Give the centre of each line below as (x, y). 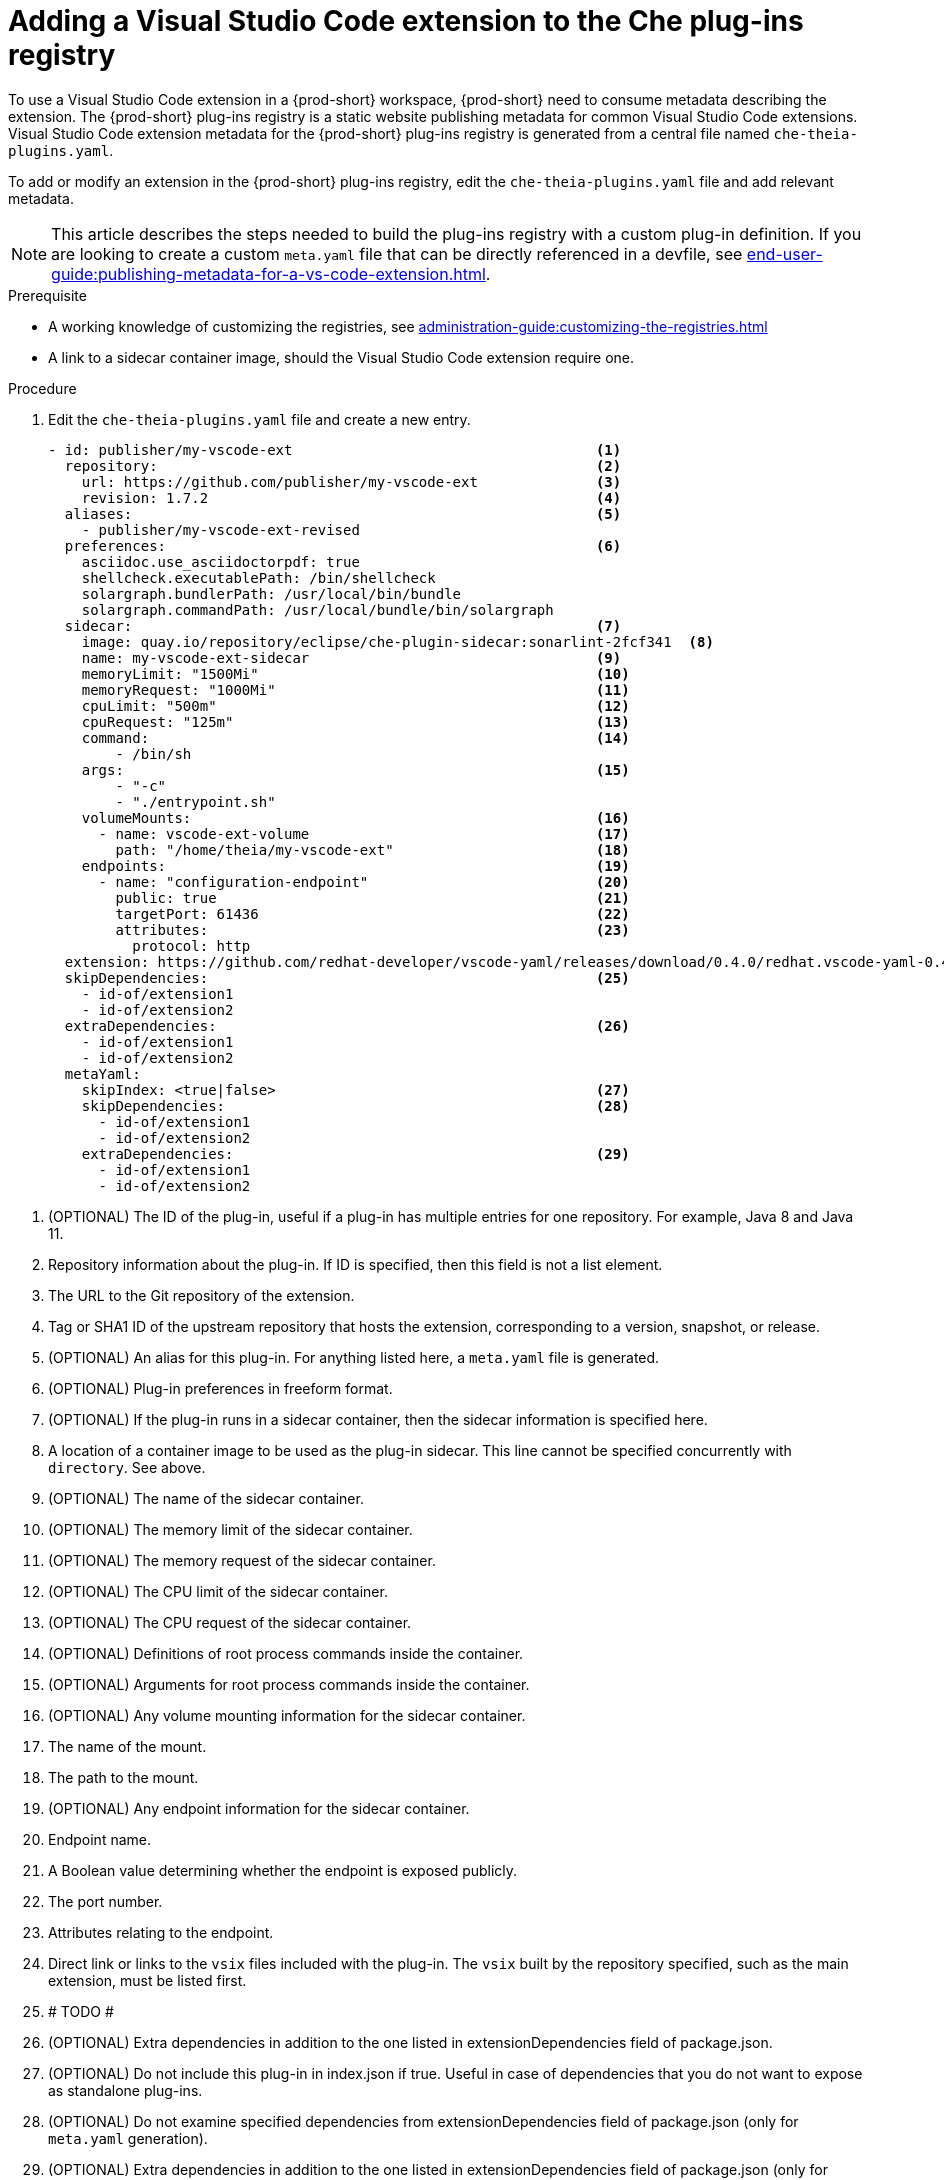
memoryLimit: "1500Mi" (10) (355, 673)
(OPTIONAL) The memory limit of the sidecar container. (230, 1529)
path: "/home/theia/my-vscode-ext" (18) (372, 849)
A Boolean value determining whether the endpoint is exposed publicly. (283, 1870)
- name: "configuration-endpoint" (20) (364, 881)
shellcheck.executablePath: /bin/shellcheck (258, 577)
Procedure (42, 388)
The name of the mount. (127, 1746)
